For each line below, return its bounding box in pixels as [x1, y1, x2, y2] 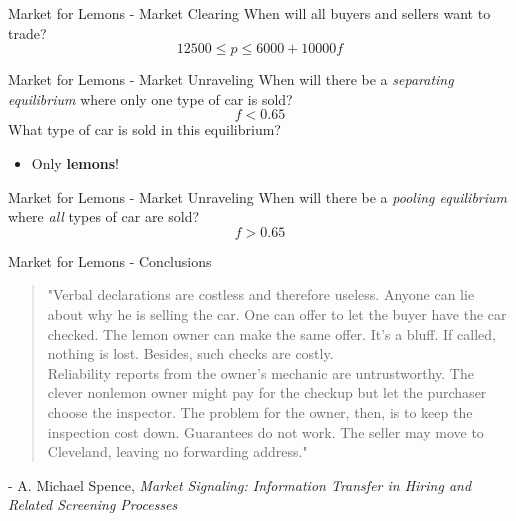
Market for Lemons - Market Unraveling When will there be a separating [8, 69, 454, 90]
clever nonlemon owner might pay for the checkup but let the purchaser [47, 382, 487, 403]
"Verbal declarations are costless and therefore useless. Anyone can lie [47, 284, 475, 305]
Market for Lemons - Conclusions [8, 250, 212, 271]
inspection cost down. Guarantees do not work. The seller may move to [47, 421, 484, 442]
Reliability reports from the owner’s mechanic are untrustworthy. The [47, 362, 474, 383]
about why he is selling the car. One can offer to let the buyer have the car [47, 303, 507, 324]
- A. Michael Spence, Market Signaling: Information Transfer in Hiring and [8, 474, 472, 495]
